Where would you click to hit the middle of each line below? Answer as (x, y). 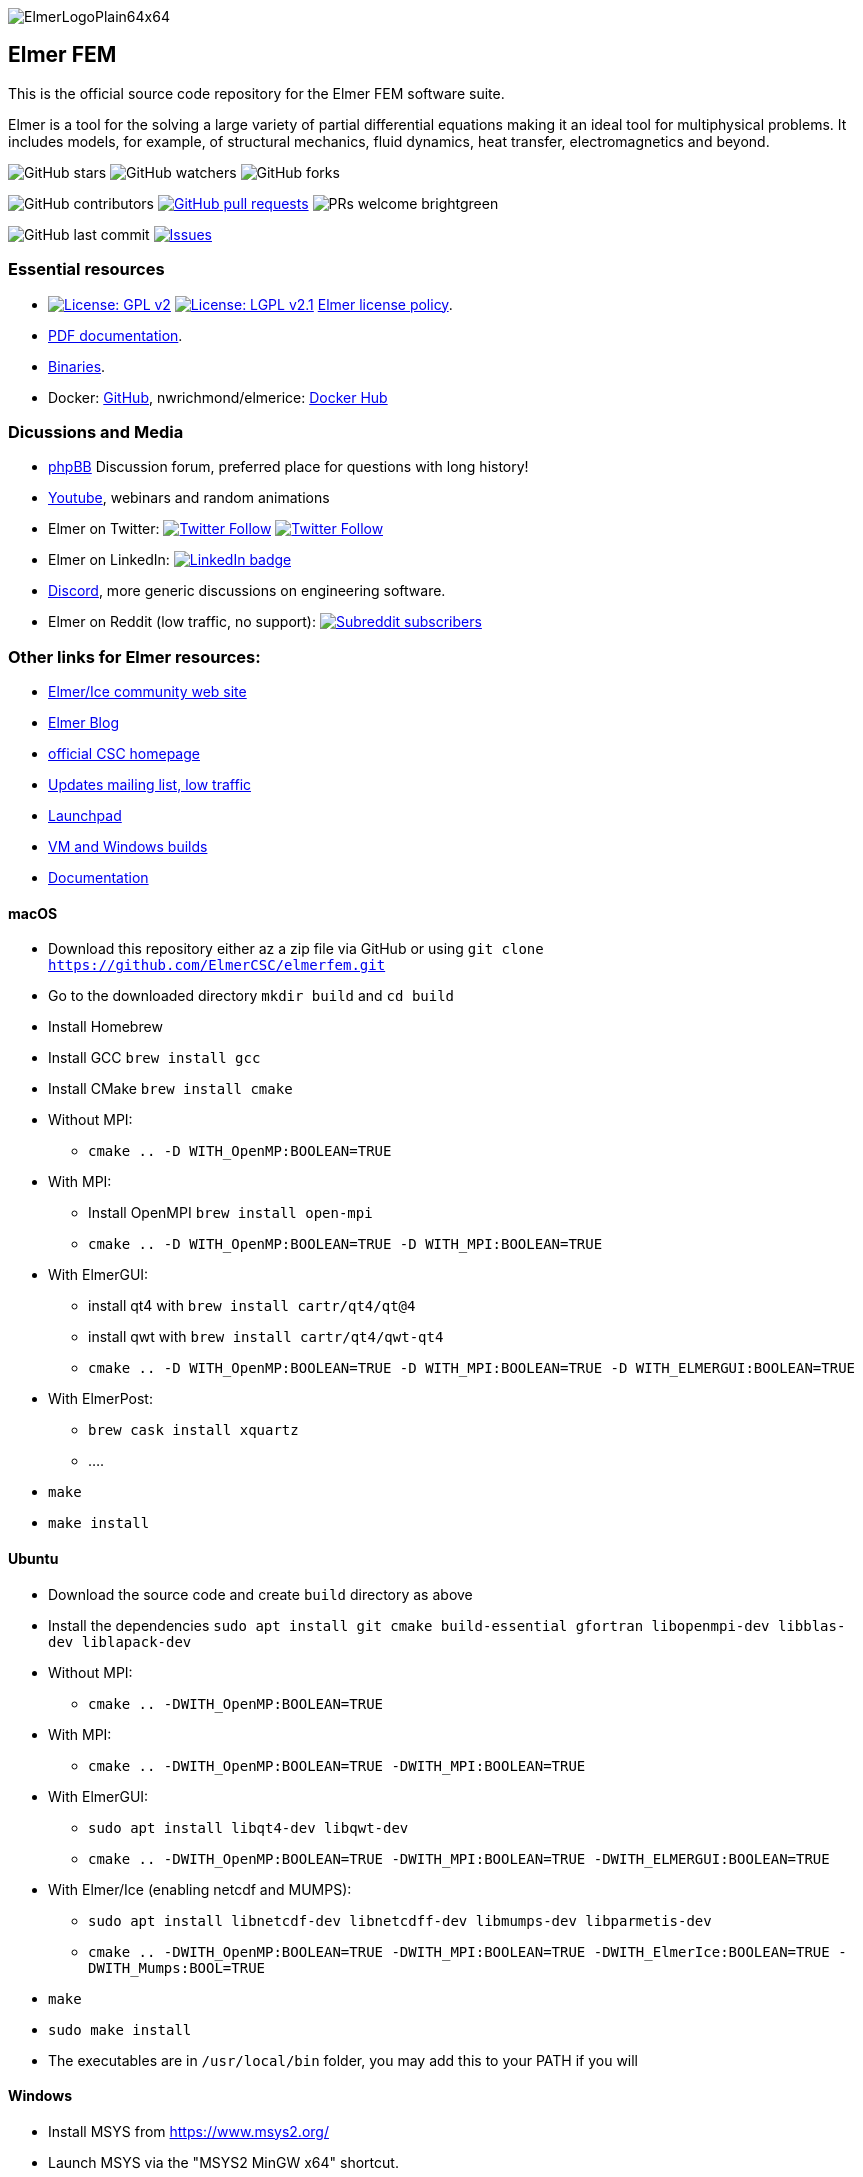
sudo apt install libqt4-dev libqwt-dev (248, 1827)
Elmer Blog (83, 723)
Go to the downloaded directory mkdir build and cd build (251, 996)
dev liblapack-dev (120, 1641)
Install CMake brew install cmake (170, 1089)
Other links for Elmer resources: (134, 656)
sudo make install (120, 2029)
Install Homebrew (105, 1027)
